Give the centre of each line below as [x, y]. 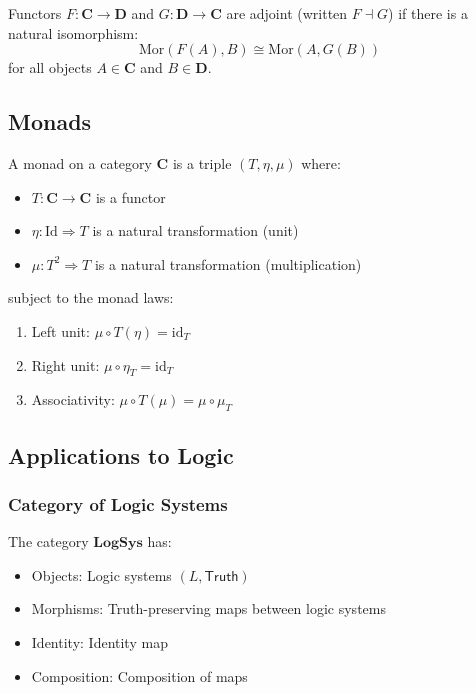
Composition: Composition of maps [139, 675]
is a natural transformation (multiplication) [228, 263]
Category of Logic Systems [118, 503]
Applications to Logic [121, 454]
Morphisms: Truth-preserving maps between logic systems [208, 608]
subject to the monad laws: [91, 297]
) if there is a [428, 13]
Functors [35, 13]
